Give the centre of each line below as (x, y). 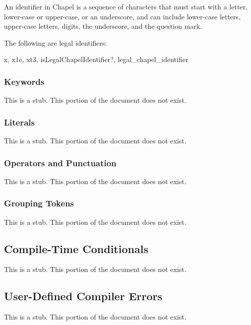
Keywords (24, 81)
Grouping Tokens (39, 203)
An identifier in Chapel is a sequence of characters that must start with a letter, (126, 6)
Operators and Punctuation (60, 162)
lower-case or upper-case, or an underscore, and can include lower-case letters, (123, 16)
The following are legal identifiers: (56, 42)
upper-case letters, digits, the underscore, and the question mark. (103, 26)
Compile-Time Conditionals (76, 248)
